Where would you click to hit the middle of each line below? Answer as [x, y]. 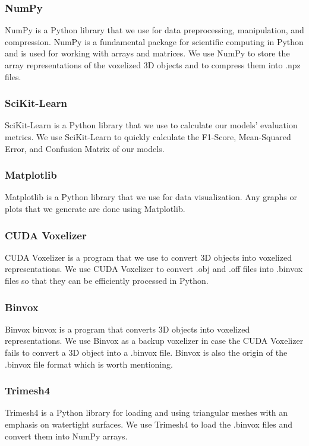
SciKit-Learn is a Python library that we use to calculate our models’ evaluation [151, 125]
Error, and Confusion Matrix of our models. [85, 148]
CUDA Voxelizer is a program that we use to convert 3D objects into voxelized [148, 257]
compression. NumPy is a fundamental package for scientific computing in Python [154, 41]
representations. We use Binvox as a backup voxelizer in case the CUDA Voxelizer [154, 341]
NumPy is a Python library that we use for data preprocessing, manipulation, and [154, 30]
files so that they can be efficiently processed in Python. [107, 280]
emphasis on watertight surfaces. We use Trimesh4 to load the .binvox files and [149, 424]
